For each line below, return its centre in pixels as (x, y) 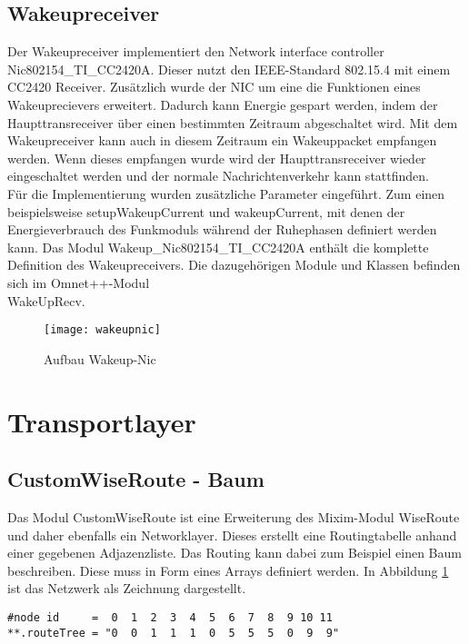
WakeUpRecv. (46, 300)
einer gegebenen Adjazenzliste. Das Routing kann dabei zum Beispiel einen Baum (234, 553)
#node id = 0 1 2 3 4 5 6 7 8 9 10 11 (170, 617)
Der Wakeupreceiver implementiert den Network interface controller (196, 51)
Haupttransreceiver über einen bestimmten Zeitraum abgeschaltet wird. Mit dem (233, 122)
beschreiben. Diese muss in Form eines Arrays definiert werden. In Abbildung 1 (228, 570)
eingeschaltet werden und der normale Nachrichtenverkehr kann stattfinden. (218, 176)
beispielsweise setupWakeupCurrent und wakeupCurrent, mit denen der (206, 211)
